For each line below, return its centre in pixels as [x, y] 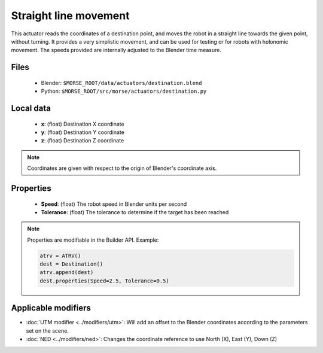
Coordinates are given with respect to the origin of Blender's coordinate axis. [122, 168]
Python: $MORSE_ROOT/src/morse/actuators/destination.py [124, 91]
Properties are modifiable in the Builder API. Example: [93, 240]
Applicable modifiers [51, 308]
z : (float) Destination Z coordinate [83, 141]
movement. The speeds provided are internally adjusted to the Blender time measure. [116, 50]
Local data [31, 108]
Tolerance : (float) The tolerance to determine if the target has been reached [135, 212]
